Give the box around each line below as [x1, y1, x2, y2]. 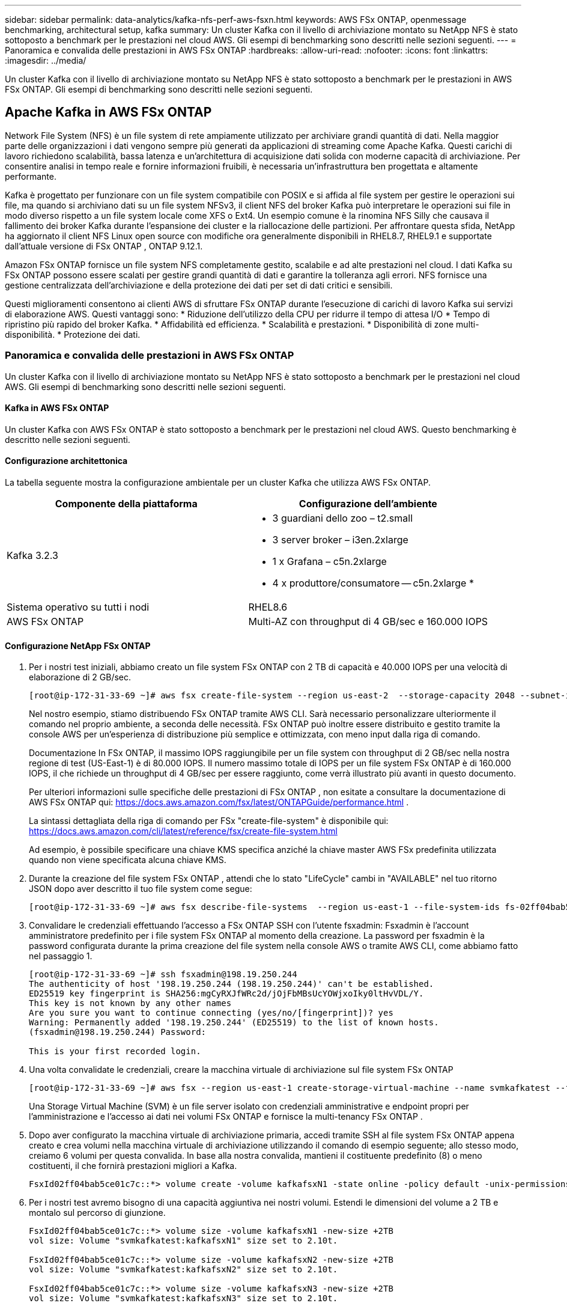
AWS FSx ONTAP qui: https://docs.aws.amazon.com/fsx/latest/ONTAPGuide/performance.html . [29, 797, 409, 808]
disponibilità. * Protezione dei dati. [5, 329, 141, 340]
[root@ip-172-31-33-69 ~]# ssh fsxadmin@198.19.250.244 [29, 969, 297, 980]
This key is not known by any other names [29, 998, 232, 1008]
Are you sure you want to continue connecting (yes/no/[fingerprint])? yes [29, 1008, 393, 1018]
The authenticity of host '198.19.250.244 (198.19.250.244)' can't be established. [29, 979, 434, 989]
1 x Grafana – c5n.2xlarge [272, 555, 387, 568]
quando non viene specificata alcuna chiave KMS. [29, 855, 226, 865]
